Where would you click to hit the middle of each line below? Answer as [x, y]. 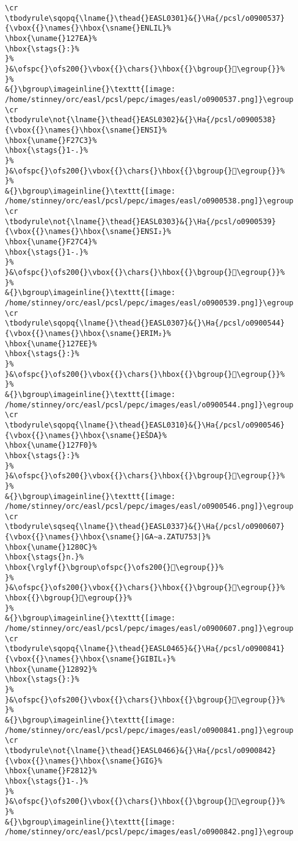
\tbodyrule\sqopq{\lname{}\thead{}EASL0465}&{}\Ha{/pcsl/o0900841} [145, 649]
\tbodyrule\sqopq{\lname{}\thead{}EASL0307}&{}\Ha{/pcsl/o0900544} [145, 323]
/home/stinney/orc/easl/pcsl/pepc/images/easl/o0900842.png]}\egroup [149, 832]
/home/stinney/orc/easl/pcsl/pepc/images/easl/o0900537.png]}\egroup [149, 99]
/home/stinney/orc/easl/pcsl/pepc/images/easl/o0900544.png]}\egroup [149, 405]
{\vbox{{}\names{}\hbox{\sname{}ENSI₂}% [88, 232]
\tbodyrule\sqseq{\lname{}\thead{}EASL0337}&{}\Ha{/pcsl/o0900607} [145, 527]
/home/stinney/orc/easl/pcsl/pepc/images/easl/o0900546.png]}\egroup [149, 507]
